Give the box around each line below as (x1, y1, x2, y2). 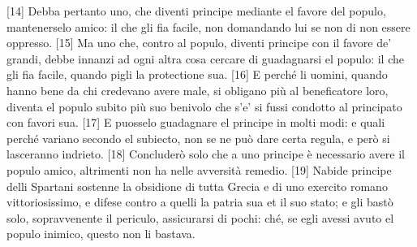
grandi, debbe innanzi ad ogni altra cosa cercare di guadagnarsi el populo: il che (6, 50, 404, 67)
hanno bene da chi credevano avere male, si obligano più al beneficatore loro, (6, 81, 389, 98)
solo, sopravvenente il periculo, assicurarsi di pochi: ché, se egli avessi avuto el (6, 209, 394, 226)
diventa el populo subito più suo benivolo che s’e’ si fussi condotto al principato (6, 97, 402, 115)
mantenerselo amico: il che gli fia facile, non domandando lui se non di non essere (6, 18, 411, 35)
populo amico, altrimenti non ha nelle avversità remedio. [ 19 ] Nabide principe (6, 161, 392, 178)
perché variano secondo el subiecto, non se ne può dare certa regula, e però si (6, 129, 390, 146)
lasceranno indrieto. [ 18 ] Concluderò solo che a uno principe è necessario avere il (6, 145, 405, 162)
